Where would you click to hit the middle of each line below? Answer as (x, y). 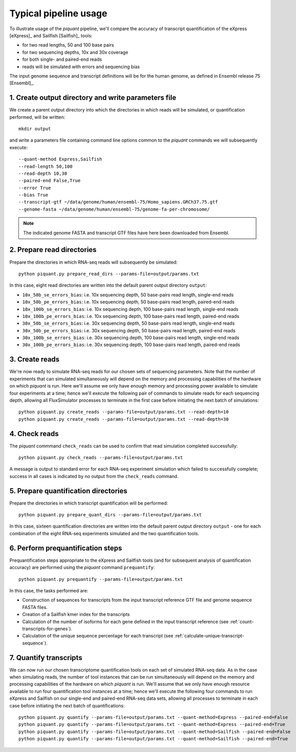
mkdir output (35, 129)
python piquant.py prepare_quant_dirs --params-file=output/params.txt (110, 515)
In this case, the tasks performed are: (49, 590)
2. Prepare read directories (53, 250)
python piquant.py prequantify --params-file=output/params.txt (101, 579)
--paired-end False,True (50, 181)
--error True (35, 188)
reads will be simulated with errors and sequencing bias (81, 66)
